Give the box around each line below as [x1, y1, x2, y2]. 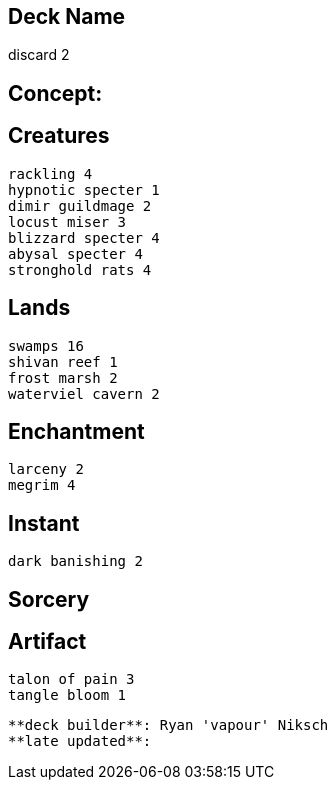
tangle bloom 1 [8, 687, 127, 704]
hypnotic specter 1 [8, 181, 160, 198]
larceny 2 [8, 461, 84, 478]
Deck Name [8, 4, 126, 29]
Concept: [8, 80, 103, 106]
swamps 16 [8, 337, 84, 354]
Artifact [8, 629, 87, 655]
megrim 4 [8, 477, 76, 494]
